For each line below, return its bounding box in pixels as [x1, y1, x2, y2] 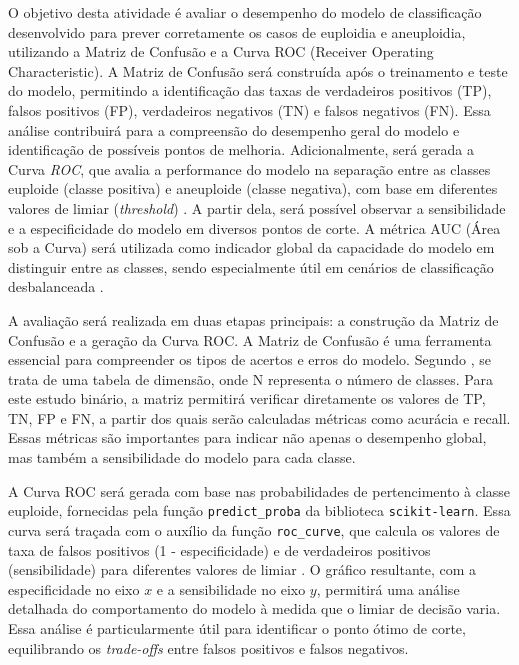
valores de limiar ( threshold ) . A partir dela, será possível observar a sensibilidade [8, 197, 506, 218]
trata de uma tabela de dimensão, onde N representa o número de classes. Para [8, 368, 493, 389]
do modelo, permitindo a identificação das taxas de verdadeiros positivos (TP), [8, 80, 492, 101]
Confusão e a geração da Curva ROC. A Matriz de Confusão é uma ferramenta [8, 329, 492, 350]
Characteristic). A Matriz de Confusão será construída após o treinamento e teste [8, 60, 508, 81]
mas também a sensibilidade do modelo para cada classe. [8, 447, 356, 468]
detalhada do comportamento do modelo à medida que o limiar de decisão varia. [8, 598, 501, 619]
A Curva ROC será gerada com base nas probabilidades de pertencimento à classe [8, 480, 511, 501]
